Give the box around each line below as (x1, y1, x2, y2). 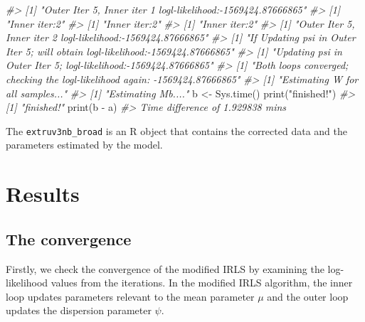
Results (6, 179, 80, 208)
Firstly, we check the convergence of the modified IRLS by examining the (6, 261, 324, 276)
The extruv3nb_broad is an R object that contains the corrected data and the (6, 123, 347, 138)
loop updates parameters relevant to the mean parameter (6, 289, 255, 304)
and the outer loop (267, 289, 349, 304)
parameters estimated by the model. (6, 137, 163, 152)
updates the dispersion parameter (6, 303, 152, 318)
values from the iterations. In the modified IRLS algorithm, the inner (51, 275, 353, 290)
